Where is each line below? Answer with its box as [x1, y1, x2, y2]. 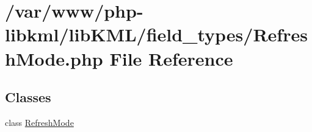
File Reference [109, 46, 233, 71]
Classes [5, 88, 51, 106]
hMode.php [5, 46, 103, 71]
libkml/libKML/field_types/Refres [5, 22, 308, 47]
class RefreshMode [5, 116, 74, 128]
